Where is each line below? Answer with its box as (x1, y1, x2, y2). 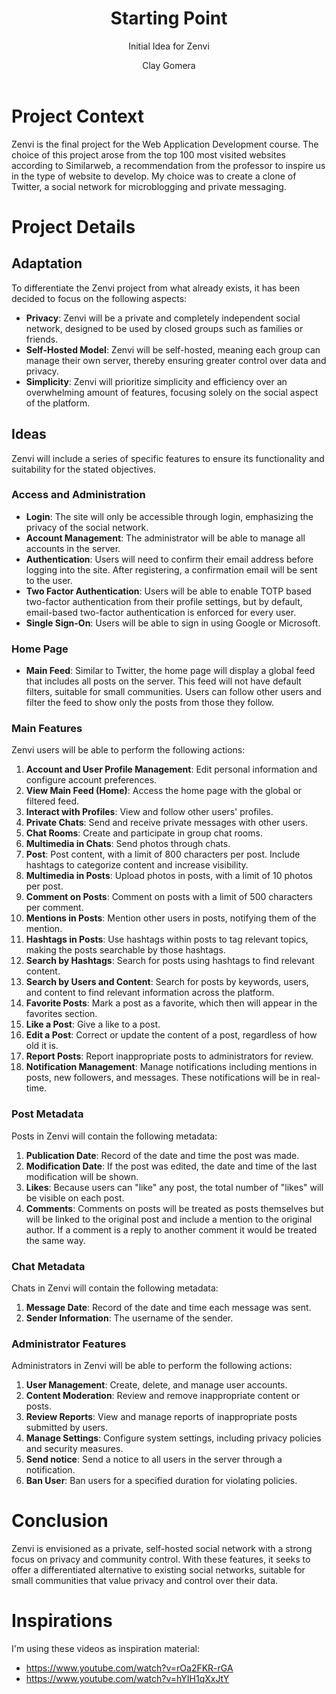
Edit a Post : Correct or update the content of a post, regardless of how (25, 1029, 318, 1041)
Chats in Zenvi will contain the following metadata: (11, 1282, 219, 1294)
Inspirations (11, 1610, 113, 1632)
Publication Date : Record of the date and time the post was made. (25, 1149, 300, 1161)
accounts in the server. (25, 542, 121, 554)
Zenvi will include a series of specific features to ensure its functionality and (11, 452, 325, 464)
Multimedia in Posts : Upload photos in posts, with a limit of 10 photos (25, 870, 314, 882)
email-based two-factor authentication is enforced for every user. (25, 606, 297, 618)
